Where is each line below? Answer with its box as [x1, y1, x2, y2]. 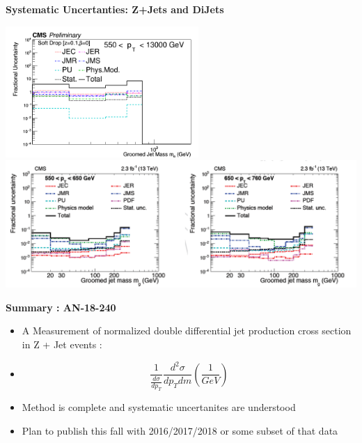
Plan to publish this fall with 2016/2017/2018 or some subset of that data [22, 423, 338, 437]
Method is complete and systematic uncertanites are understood [22, 400, 296, 414]
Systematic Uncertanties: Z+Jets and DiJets [6, 2, 224, 16]
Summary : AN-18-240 [6, 300, 116, 314]
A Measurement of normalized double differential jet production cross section [22, 323, 352, 338]
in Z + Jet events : [22, 337, 102, 352]
